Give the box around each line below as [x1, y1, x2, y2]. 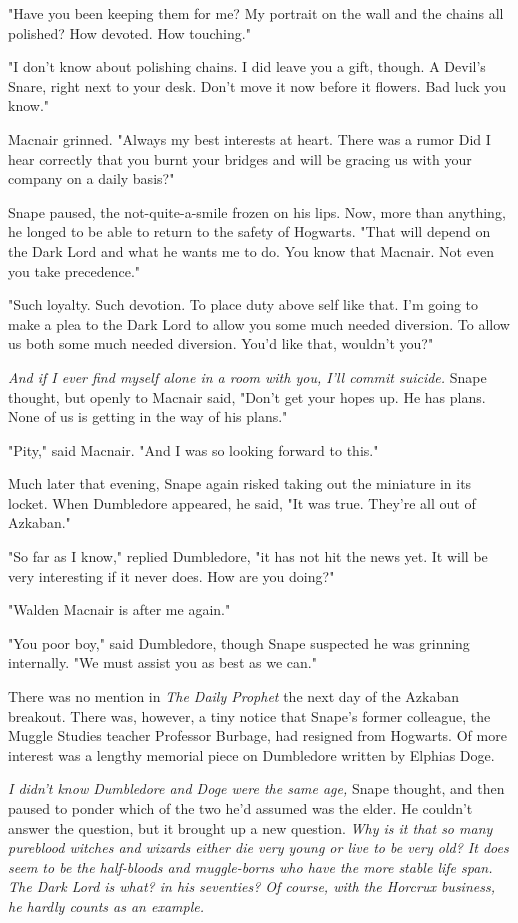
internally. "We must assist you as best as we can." [8, 652, 317, 673]
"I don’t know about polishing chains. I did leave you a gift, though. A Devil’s [8, 56, 486, 77]
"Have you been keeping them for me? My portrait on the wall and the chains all [8, 3, 504, 23]
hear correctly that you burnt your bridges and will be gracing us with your [8, 148, 472, 169]
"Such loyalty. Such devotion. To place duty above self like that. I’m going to [8, 294, 479, 315]
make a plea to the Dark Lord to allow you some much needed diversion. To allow [8, 313, 510, 334]
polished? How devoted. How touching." [8, 22, 251, 43]
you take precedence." [8, 260, 141, 281]
